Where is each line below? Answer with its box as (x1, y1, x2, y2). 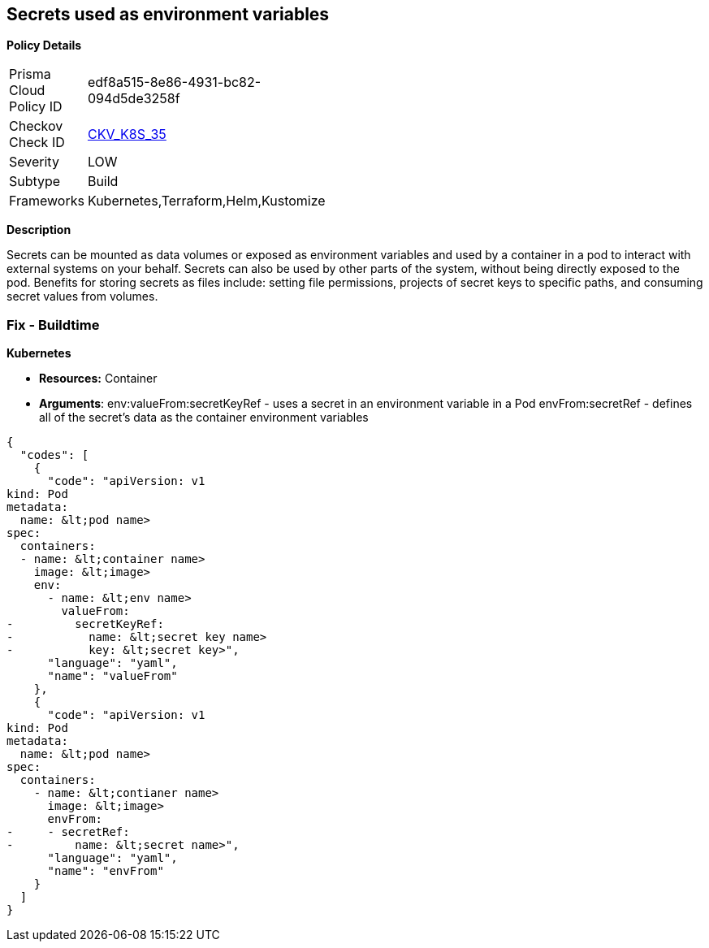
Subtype (9, 173, 61, 190)
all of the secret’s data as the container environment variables (39, 410, 369, 425)
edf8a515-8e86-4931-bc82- (87, 74, 262, 91)
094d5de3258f (87, 90, 180, 107)
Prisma (9, 66, 51, 83)
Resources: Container (39, 371, 158, 386)
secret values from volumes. (6, 289, 158, 304)
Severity (9, 154, 59, 171)
